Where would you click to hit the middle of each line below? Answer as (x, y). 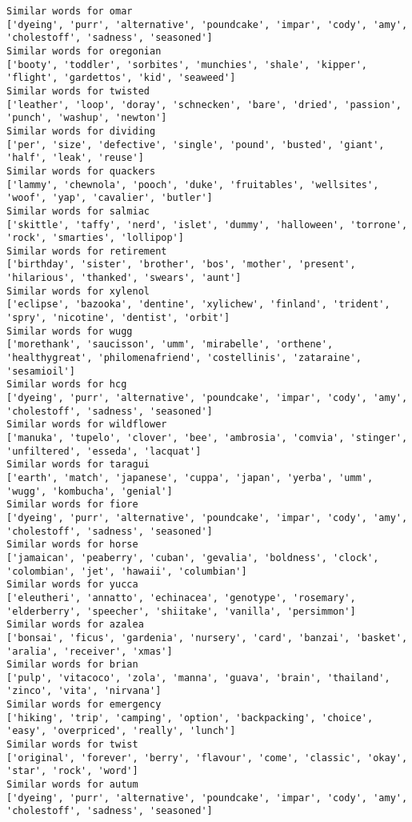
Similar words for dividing (81, 131)
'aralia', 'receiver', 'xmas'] (90, 651)
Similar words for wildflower (87, 425)
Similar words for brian (72, 665)
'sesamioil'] (41, 371)
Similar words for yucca (72, 585)
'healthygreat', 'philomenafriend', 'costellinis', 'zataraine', (184, 358)
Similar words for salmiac (78, 211)
